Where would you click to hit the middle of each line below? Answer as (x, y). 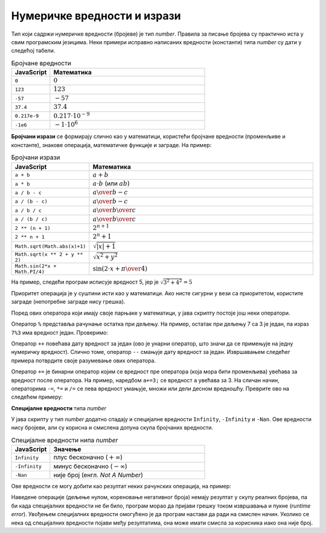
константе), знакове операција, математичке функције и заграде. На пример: (111, 145)
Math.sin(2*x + (36, 266)
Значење (67, 450)
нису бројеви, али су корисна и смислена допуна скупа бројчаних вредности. (112, 428)
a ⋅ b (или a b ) (111, 183)
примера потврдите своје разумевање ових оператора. (84, 361)
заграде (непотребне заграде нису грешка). (68, 302)
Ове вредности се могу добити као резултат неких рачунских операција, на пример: (121, 486)
